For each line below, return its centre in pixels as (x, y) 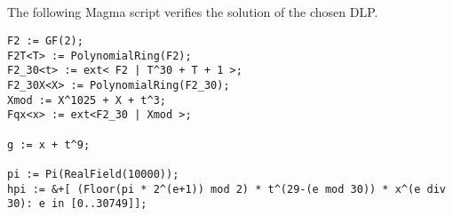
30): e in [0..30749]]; (77, 204)
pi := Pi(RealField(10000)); (93, 174)
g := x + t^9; (49, 144)
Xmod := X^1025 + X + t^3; (87, 100)
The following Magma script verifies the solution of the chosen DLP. (193, 12)
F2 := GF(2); (45, 40)
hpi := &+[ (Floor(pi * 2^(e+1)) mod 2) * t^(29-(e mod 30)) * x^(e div (226, 189)
